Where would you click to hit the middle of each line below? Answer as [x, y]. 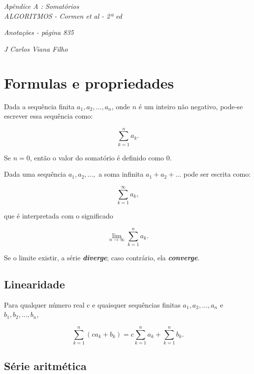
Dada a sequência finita [39, 106]
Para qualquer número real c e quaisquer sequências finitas [92, 304]
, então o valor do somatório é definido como [97, 157]
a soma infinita [121, 174]
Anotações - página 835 [39, 32]
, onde [121, 106]
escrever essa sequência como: [48, 116]
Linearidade [34, 284]
